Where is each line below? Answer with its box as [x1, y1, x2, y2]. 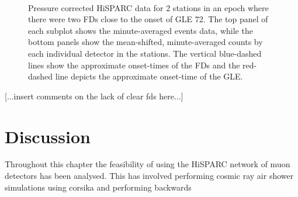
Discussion [5, 124, 91, 148]
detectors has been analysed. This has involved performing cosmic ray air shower [5, 170, 294, 182]
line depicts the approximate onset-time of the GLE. [55, 70, 243, 82]
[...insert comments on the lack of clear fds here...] [5, 89, 183, 102]
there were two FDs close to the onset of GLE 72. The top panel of [28, 13, 268, 25]
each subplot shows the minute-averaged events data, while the [28, 24, 253, 36]
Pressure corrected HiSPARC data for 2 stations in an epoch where [28, 1, 269, 13]
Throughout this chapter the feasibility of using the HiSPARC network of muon [5, 158, 290, 170]
